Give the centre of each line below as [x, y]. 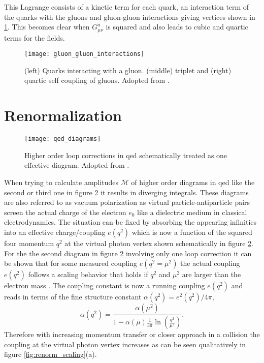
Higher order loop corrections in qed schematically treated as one [126, 155]
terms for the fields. [35, 37]
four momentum [29, 243]
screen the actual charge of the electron [65, 212]
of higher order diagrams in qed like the [193, 182]
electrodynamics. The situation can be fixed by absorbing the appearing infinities [130, 222]
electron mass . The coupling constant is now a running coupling [105, 285]
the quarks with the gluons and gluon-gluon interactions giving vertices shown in [130, 17]
